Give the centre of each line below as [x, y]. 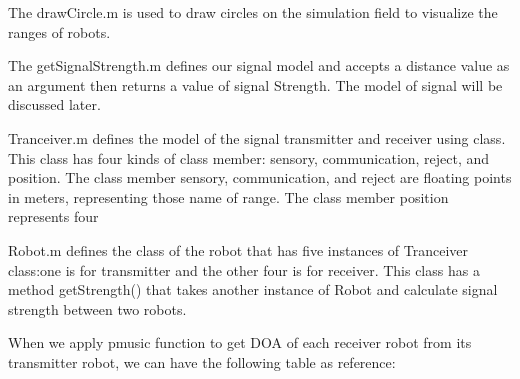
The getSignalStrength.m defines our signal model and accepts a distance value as [259, 65]
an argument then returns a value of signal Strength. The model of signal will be [255, 84]
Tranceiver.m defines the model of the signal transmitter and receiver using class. [257, 137]
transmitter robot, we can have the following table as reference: [202, 361]
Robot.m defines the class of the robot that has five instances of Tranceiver [238, 249]
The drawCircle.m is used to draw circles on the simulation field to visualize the [253, 12]
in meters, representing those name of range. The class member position [228, 196]
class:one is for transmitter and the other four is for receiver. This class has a [244, 269]
